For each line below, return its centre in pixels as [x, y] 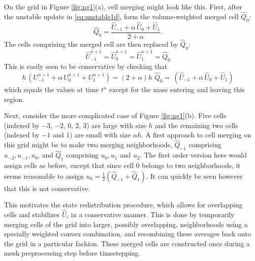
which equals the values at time [51, 89]
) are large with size [116, 125]
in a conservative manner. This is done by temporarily [153, 214]
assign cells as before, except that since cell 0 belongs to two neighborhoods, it [122, 165]
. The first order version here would [193, 155]
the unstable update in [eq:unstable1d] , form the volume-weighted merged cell [121, 16]
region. [14, 99]
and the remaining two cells [196, 125]
